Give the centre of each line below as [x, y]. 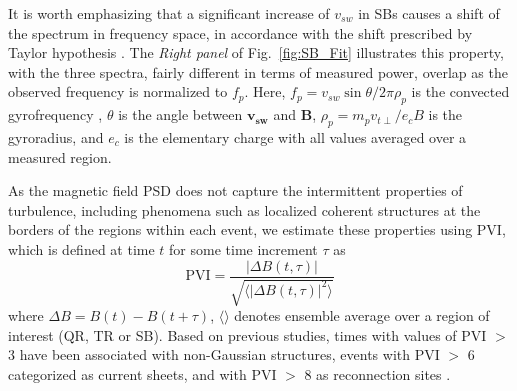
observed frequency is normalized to [118, 91]
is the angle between [180, 114]
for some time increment [243, 248]
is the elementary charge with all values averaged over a [295, 136]
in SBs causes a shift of [429, 13]
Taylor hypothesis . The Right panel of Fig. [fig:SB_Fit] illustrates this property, [256, 52]
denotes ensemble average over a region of [362, 314]
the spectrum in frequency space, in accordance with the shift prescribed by [240, 32]
